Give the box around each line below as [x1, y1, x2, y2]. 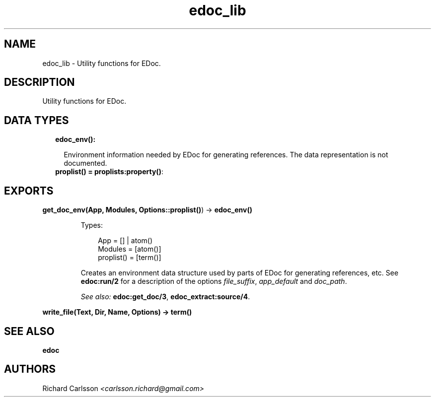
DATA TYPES [4, 114, 69, 127]
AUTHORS [4, 363, 56, 376]
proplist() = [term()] [98, 253, 161, 262]
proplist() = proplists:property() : [55, 167, 163, 176]
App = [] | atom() [98, 236, 153, 245]
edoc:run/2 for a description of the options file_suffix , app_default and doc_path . [80, 277, 347, 286]
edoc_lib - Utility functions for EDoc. [42, 59, 161, 67]
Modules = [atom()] [98, 245, 161, 254]
